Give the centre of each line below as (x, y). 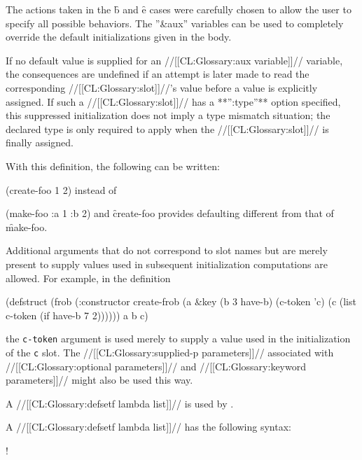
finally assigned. (40, 142)
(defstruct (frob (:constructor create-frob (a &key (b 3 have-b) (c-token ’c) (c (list (181, 301)
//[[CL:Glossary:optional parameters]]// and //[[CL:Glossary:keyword (156, 366)
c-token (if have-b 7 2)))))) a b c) (77, 315)
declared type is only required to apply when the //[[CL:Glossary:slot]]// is (167, 128)
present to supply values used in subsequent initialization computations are (167, 264)
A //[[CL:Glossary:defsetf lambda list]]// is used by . (120, 403)
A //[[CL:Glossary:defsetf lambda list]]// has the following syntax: (148, 427)
